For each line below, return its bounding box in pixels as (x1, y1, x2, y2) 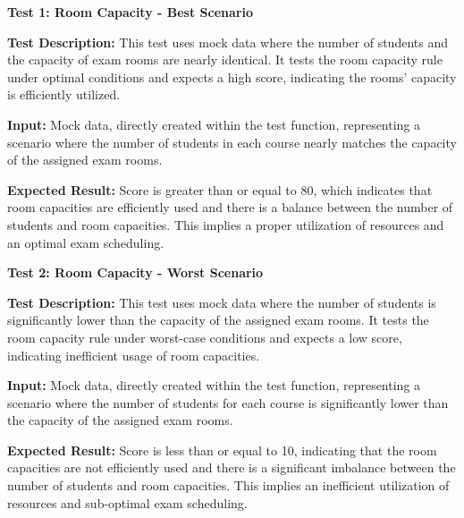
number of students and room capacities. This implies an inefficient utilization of (7, 476, 450, 495)
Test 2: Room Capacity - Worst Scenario (7, 263, 264, 282)
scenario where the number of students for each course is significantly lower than (7, 393, 449, 412)
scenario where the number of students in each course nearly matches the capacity (7, 132, 457, 151)
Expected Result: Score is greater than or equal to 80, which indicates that (7, 180, 433, 199)
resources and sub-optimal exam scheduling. (7, 493, 248, 512)
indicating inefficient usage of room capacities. (7, 345, 260, 364)
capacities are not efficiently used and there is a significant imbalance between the (7, 458, 456, 477)
